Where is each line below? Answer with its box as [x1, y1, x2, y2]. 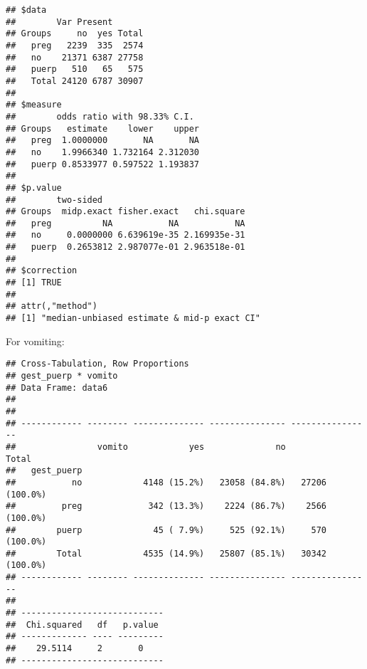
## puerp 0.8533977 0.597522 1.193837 [6, 159, 200, 169]
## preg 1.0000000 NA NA [6, 135, 200, 146]
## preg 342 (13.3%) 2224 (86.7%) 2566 [6, 501, 327, 512]
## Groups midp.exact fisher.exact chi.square [6, 206, 245, 217]
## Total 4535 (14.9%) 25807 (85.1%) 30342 [6, 548, 327, 559]
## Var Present [6, 16, 113, 27]
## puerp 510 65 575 [6, 64, 144, 75]
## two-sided [6, 194, 103, 205]
